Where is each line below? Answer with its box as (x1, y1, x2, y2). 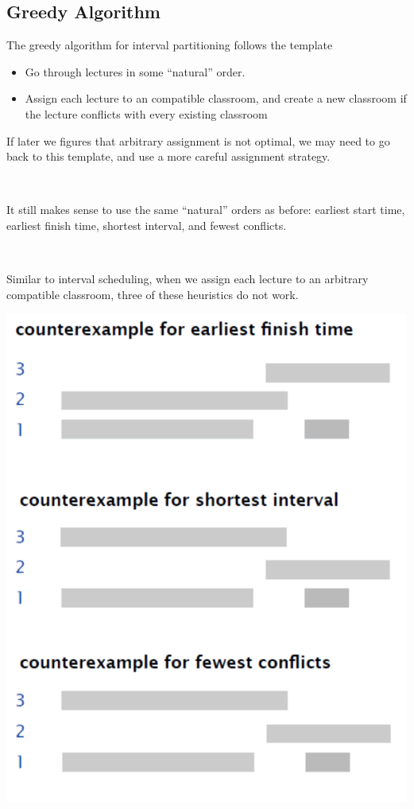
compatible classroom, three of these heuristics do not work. (6, 286, 299, 302)
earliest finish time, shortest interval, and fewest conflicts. (6, 216, 287, 233)
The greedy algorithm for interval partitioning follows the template (6, 37, 333, 53)
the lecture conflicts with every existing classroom (25, 105, 268, 122)
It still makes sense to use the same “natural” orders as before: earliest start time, (6, 201, 405, 218)
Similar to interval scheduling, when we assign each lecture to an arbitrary (6, 270, 369, 287)
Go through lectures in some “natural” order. (25, 63, 246, 80)
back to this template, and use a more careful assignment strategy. (6, 148, 331, 165)
